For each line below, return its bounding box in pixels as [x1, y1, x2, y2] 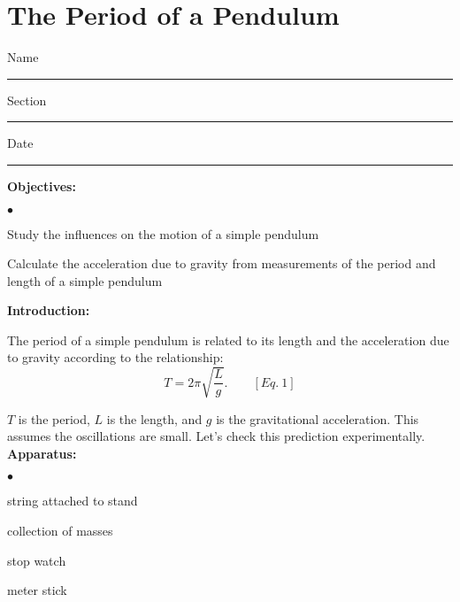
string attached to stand [7, 491, 138, 510]
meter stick [7, 581, 67, 599]
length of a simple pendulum [7, 271, 163, 289]
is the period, [18, 409, 90, 428]
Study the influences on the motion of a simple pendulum [7, 224, 319, 243]
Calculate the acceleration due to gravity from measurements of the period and [7, 254, 436, 273]
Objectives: [7, 176, 76, 195]
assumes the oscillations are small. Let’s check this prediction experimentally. [7, 427, 425, 445]
